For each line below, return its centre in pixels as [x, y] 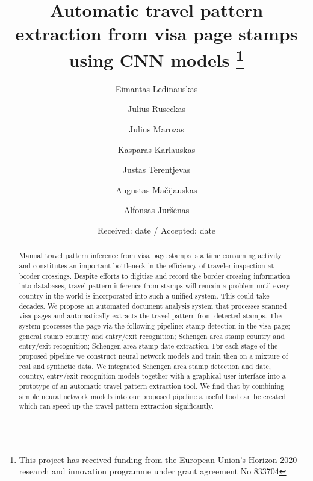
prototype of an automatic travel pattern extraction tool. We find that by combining [151, 386]
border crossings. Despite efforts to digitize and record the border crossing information [154, 275]
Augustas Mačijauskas [156, 189]
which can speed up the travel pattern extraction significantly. [116, 406]
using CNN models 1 [156, 58]
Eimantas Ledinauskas [156, 88]
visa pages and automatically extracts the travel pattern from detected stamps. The [150, 316]
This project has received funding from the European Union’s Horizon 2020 [158, 459]
